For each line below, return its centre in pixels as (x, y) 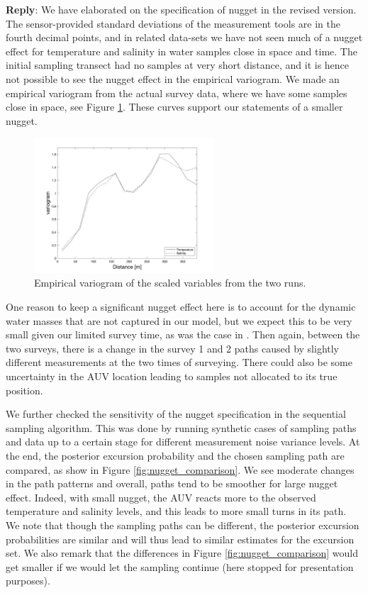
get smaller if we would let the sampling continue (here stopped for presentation (180, 566)
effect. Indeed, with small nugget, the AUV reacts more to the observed (161, 497)
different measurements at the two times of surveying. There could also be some (179, 362)
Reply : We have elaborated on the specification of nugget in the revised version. (181, 9)
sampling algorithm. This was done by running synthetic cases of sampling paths (181, 427)
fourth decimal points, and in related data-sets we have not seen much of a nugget (184, 37)
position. (24, 390)
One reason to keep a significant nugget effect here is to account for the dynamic (181, 307)
